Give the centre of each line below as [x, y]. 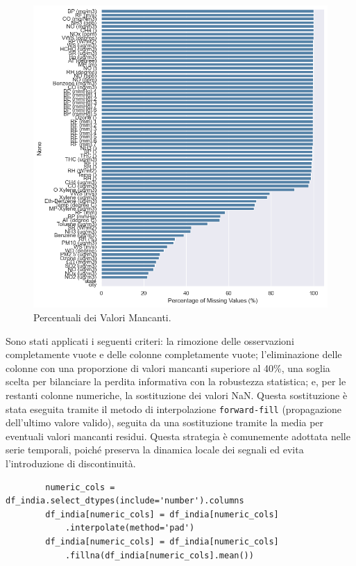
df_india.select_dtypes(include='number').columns [125, 501]
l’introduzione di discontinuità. [71, 463]
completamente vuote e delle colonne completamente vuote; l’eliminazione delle [174, 354]
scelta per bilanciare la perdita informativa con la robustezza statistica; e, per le [176, 381]
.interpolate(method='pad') [130, 528]
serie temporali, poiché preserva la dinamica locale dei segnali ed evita [155, 450]
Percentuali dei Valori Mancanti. [102, 317]
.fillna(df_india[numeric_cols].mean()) [159, 555]
